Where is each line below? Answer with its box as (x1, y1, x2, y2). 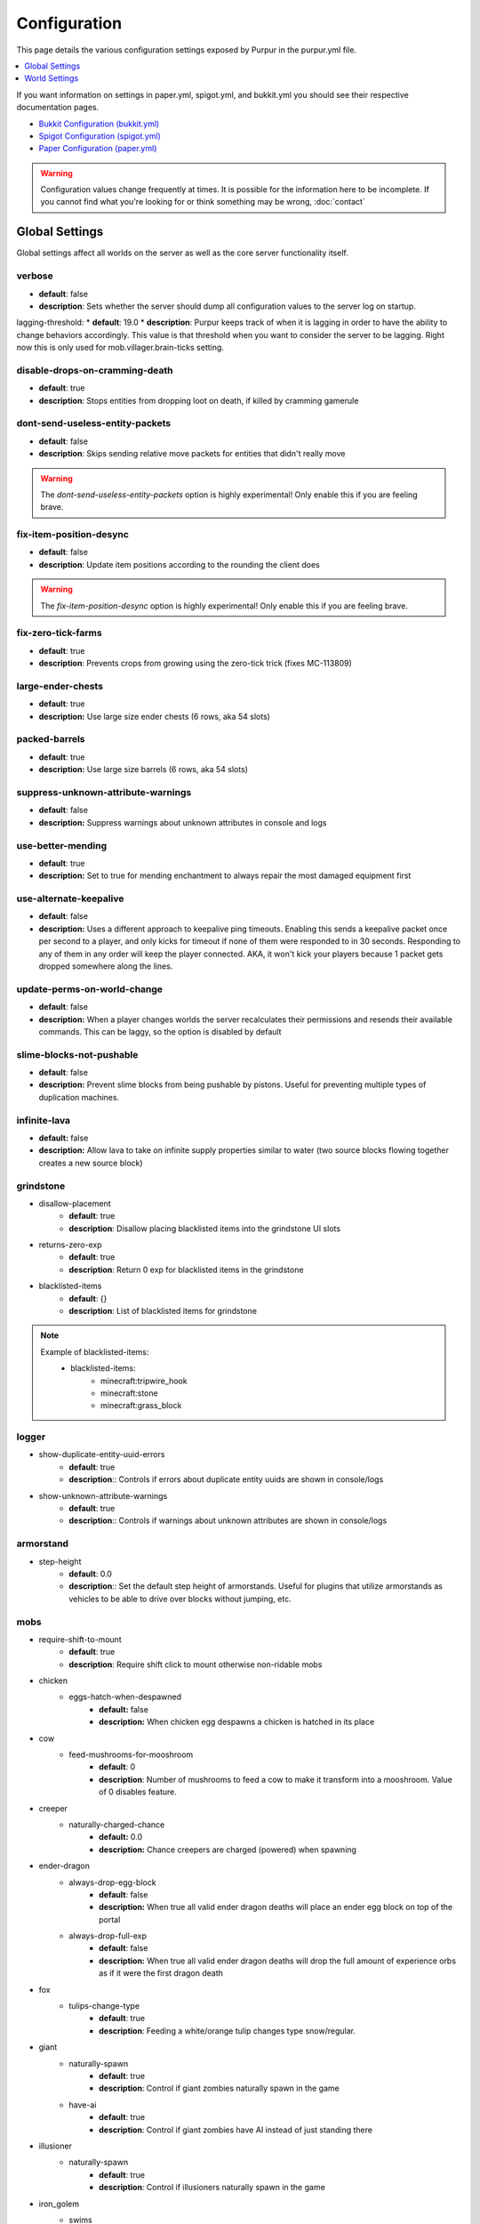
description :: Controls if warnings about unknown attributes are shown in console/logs (68, 1515, 388, 1526)
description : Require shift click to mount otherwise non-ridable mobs (68, 1659, 323, 1670)
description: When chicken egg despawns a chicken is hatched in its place (99, 1717, 375, 1728)
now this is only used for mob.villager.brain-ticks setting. (16, 342, 224, 353)
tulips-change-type (68, 2001, 140, 2011)
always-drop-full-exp (68, 1930, 147, 1941)
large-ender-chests (16, 680, 104, 692)
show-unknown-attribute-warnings (38, 1490, 168, 1501)
